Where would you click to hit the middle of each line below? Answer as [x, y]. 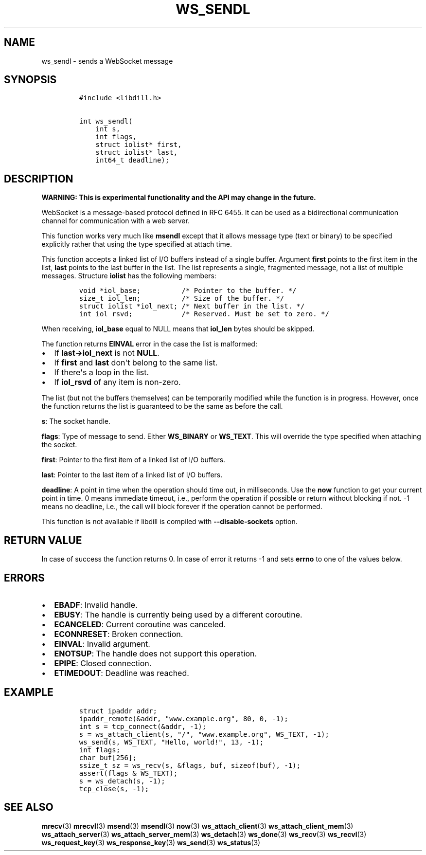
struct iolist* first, [139, 145]
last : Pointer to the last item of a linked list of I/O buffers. [132, 475]
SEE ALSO [29, 807]
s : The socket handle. [76, 421]
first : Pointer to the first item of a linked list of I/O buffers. [133, 460]
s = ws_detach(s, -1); [122, 781]
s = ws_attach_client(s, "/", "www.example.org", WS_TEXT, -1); [204, 734]
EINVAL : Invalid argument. [102, 644]
